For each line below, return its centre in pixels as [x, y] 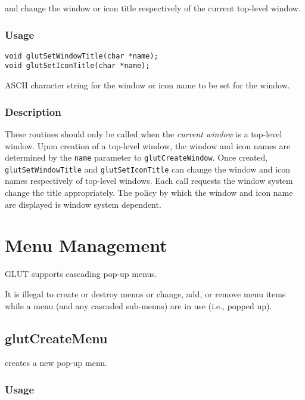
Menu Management [86, 245]
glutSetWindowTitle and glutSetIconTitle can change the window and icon [148, 169]
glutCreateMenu [56, 338]
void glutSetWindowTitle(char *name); [82, 56]
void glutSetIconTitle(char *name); [77, 66]
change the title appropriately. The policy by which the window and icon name [149, 193]
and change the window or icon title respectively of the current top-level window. [153, 8]
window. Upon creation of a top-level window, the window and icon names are [148, 145]
